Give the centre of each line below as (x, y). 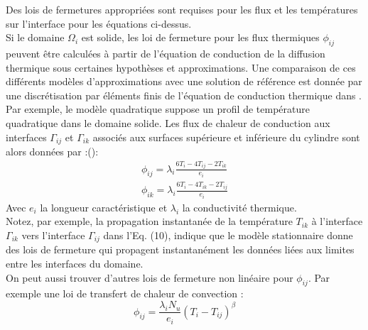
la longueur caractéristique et (104, 207)
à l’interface (337, 221)
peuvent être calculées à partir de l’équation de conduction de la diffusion (166, 53)
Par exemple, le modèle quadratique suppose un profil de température (158, 109)
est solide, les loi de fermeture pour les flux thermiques (200, 37)
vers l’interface (53, 235)
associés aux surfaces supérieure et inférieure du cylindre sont (226, 137)
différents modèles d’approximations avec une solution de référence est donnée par (184, 81)
